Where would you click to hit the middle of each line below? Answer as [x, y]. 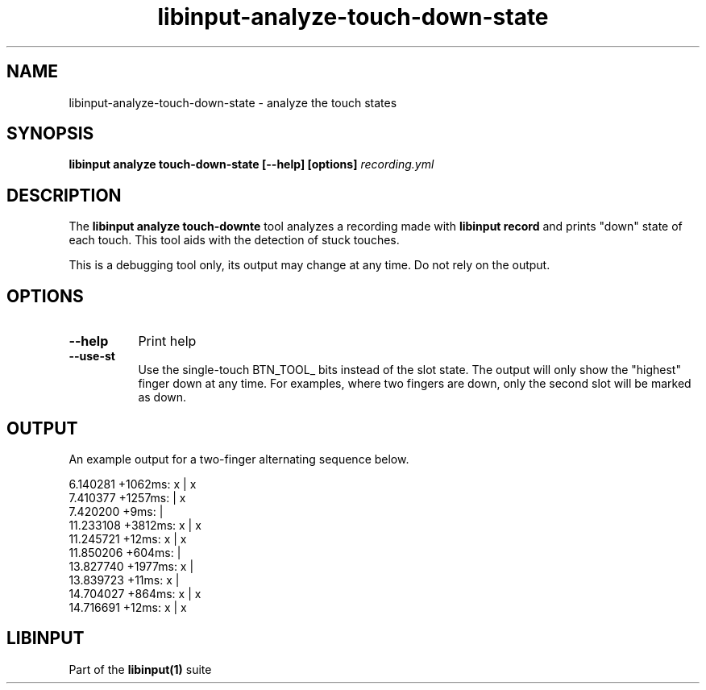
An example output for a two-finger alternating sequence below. [239, 459]
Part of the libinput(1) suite [140, 669]
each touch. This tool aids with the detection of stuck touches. [234, 240]
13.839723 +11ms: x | [124, 580]
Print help [167, 341]
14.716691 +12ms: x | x [128, 607]
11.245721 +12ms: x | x [128, 538]
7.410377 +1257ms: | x [127, 497]
